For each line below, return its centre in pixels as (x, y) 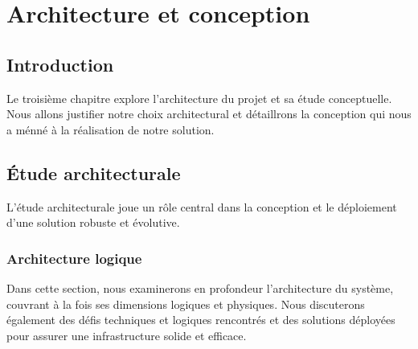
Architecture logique (74, 258)
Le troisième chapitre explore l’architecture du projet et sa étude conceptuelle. (199, 98)
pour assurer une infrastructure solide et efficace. (127, 335)
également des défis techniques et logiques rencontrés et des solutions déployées (201, 320)
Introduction (60, 64)
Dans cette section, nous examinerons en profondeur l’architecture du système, (200, 287)
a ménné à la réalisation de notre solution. (111, 129)
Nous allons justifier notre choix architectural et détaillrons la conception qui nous (209, 114)
